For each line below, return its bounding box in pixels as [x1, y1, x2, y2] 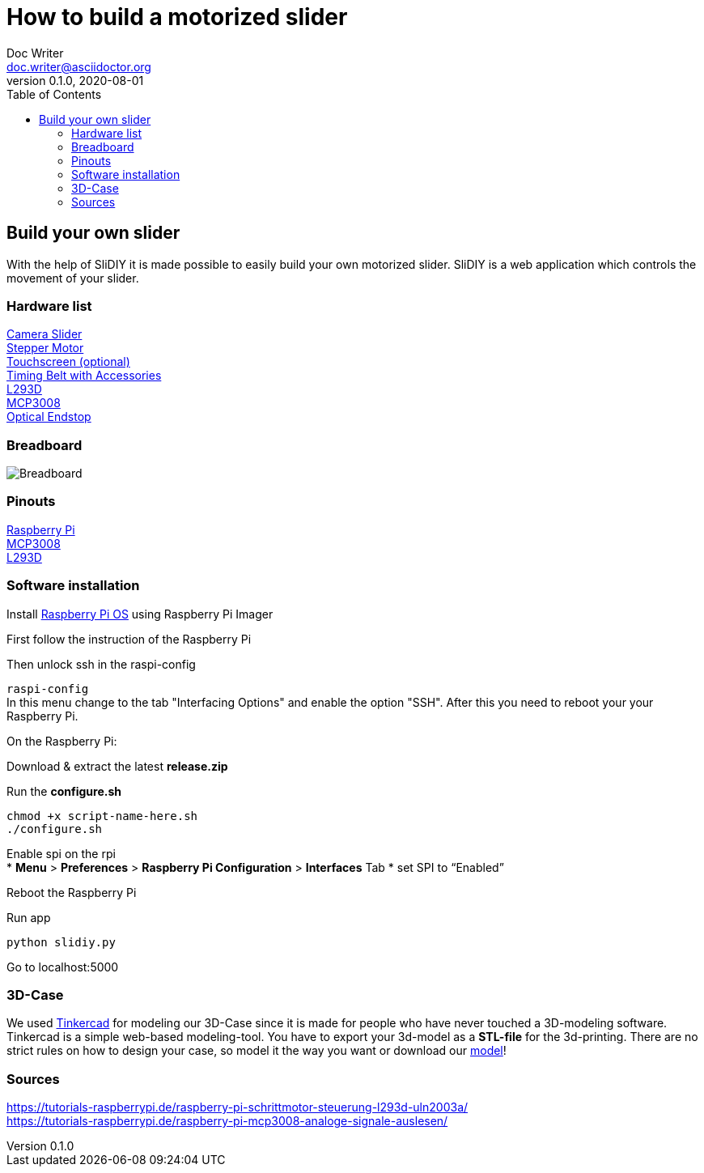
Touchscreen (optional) [6, 355, 130, 369]
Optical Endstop [6, 410, 91, 424]
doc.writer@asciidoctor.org [6, 59, 151, 74]
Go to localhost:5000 [6, 959, 119, 974]
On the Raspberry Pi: [6, 733, 117, 748]
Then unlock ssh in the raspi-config [6, 657, 196, 671]
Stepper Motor [6, 341, 84, 355]
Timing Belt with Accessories [6, 368, 162, 383]
